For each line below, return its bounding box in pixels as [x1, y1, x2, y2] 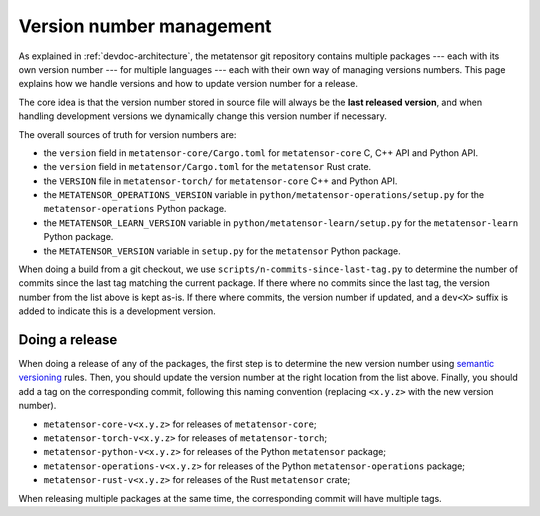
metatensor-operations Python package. [43, 203, 227, 215]
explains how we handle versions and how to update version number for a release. [18, 78, 359, 90]
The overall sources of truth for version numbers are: [18, 128, 237, 140]
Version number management [18, 15, 272, 37]
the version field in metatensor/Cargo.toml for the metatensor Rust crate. [43, 161, 372, 173]
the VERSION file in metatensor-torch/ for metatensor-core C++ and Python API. [43, 175, 398, 187]
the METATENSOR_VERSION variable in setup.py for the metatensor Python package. [43, 245, 401, 257]
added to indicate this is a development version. [18, 305, 217, 317]
